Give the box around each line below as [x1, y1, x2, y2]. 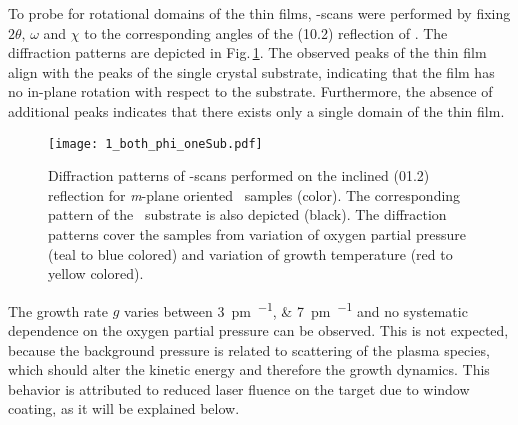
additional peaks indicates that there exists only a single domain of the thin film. [8, 100, 505, 121]
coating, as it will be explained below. [8, 398, 240, 419]
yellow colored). [48, 263, 144, 284]
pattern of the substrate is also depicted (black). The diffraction [48, 204, 447, 225]
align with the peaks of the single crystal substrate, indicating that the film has [8, 61, 495, 82]
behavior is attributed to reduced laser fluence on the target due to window [8, 378, 470, 399]
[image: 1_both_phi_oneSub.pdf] [48, 136, 263, 151]
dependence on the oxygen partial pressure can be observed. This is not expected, [8, 320, 509, 341]
